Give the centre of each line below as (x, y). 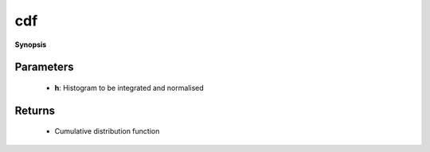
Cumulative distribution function (107, 131)
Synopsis (31, 45)
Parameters (44, 67)
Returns (35, 110)
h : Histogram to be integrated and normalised (129, 88)
